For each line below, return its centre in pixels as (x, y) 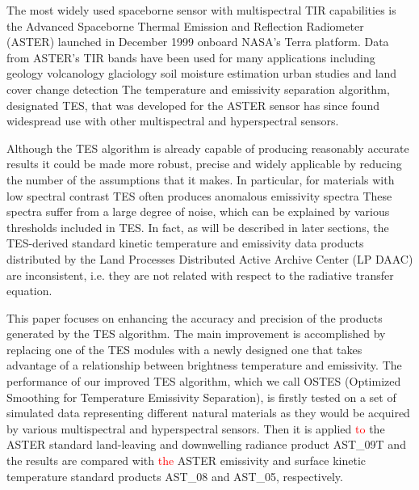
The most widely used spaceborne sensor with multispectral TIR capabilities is (201, 10)
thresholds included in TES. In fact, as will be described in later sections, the (198, 227)
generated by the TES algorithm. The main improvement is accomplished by (196, 334)
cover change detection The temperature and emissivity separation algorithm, (198, 89)
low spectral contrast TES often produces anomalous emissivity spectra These (199, 195)
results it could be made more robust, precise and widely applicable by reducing (204, 164)
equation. (29, 291)
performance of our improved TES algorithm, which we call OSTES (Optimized (204, 381)
